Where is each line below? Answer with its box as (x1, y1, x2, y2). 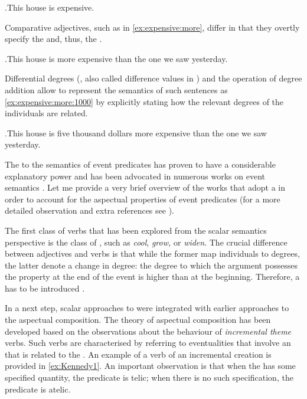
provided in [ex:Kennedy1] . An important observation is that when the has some (5, 359, 296, 372)
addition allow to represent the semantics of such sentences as (5, 83, 228, 96)
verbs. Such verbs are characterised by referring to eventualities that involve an (5, 336, 291, 349)
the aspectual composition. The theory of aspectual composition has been (5, 313, 271, 326)
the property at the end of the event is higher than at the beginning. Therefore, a (5, 270, 300, 283)
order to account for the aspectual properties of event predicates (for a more (5, 192, 280, 205)
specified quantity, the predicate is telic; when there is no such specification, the (5, 371, 293, 384)
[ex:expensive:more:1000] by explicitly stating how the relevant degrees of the (5, 95, 284, 107)
